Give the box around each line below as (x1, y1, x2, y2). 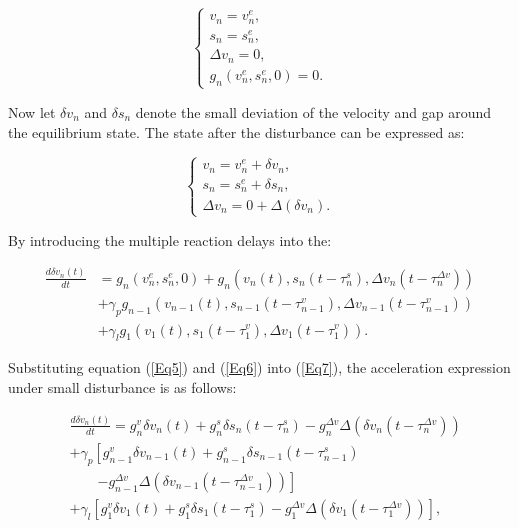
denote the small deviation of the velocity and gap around (135, 101, 492, 122)
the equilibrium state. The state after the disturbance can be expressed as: (8, 121, 465, 142)
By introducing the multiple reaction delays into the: (8, 229, 332, 250)
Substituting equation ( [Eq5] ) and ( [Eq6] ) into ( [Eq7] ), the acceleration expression (8, 357, 511, 378)
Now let (8, 101, 56, 122)
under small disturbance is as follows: (8, 376, 237, 397)
